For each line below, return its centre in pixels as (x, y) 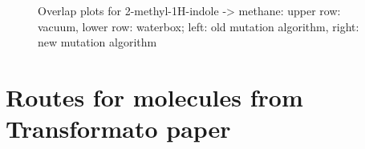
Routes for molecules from (154, 97)
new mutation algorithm (97, 42)
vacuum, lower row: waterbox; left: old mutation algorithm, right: (199, 26)
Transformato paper (118, 129)
